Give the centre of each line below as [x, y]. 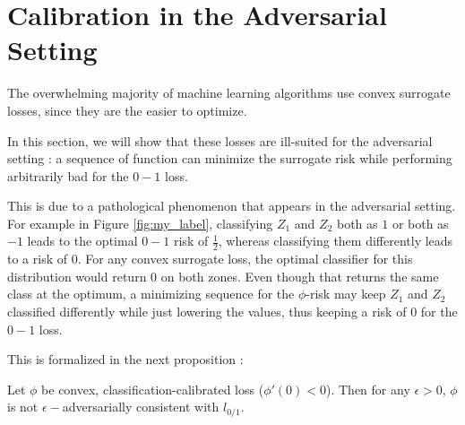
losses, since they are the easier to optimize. [127, 110]
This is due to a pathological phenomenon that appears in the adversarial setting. [232, 206]
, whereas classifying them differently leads [336, 241]
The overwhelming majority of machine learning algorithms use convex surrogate [229, 93]
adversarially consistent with [141, 407]
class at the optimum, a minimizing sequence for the [151, 294]
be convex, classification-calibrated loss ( [153, 389]
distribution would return [77, 276]
